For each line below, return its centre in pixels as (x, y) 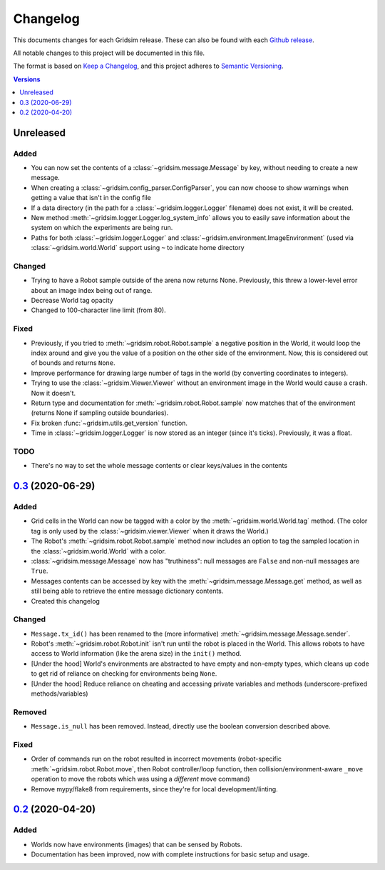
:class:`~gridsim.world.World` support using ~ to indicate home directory (138, 248)
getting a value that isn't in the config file (91, 198)
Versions (27, 79)
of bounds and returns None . (73, 363)
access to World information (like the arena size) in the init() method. (136, 654)
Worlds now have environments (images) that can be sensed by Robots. (137, 844)
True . (40, 571)
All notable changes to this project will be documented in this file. (109, 53)
